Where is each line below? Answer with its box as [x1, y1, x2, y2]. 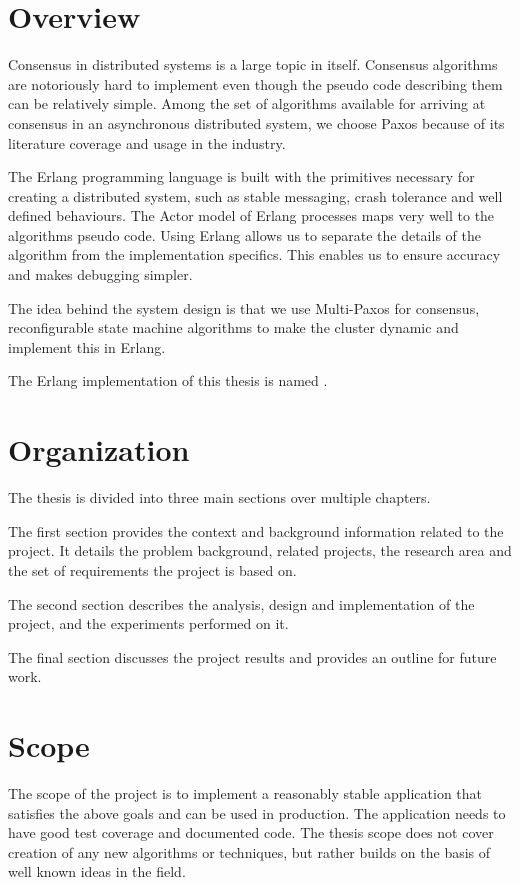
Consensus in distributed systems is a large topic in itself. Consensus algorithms [8, 54, 498, 75]
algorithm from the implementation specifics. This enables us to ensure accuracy [8, 244, 501, 265]
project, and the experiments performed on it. [8, 613, 289, 634]
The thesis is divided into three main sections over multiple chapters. [8, 487, 431, 508]
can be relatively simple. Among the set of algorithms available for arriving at [8, 93, 486, 114]
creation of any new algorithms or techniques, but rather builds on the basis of [8, 841, 491, 862]
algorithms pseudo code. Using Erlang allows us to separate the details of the [8, 224, 481, 245]
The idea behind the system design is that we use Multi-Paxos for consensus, [8, 297, 480, 318]
